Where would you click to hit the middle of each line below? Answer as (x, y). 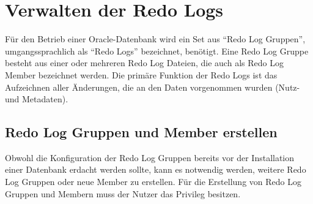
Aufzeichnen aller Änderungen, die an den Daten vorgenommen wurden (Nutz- (153, 87)
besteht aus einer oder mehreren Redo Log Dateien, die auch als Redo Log (144, 63)
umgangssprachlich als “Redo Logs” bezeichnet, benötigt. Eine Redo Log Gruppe (157, 51)
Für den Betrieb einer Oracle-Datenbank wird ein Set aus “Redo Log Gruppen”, (155, 39)
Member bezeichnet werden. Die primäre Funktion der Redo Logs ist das (141, 74)
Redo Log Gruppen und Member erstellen (141, 132)
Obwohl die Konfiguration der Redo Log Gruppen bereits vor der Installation (150, 157)
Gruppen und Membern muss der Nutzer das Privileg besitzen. (123, 193)
